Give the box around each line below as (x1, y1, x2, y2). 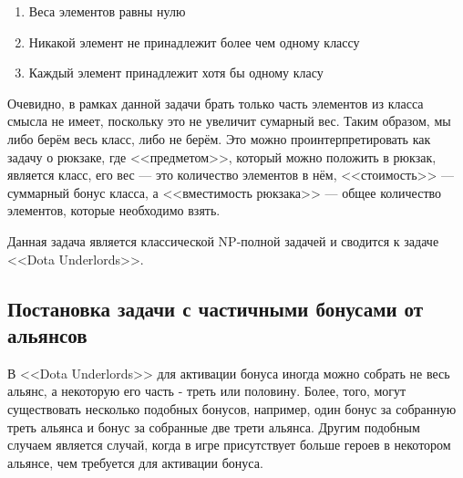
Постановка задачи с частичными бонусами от (7, 294, 424, 322)
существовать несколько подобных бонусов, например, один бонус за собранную (7, 399, 457, 418)
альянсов (7, 320, 87, 348)
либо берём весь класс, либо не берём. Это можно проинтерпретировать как (7, 129, 431, 148)
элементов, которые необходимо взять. (7, 201, 221, 220)
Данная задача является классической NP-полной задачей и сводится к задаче (7, 231, 439, 250)
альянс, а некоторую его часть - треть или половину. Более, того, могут (7, 381, 406, 400)
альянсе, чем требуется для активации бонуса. (7, 452, 263, 472)
